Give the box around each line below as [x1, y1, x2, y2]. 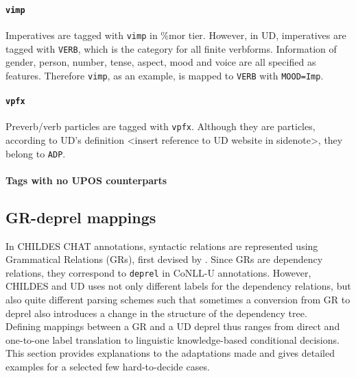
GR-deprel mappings [5, 206, 156, 227]
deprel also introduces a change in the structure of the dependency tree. [5, 305, 307, 320]
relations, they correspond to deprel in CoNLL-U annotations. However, [5, 265, 311, 279]
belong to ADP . [5, 146, 66, 160]
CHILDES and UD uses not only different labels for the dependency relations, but [5, 279, 351, 293]
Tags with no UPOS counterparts [5, 173, 167, 187]
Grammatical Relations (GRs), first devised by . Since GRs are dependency [5, 252, 323, 266]
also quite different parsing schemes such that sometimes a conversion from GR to [5, 292, 351, 307]
